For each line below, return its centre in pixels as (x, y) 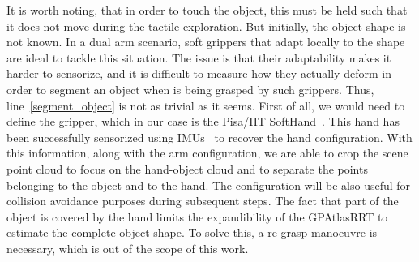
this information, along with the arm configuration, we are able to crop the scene (207, 153)
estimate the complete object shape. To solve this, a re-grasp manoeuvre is (192, 232)
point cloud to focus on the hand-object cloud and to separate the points (187, 168)
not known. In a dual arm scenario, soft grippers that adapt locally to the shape (206, 42)
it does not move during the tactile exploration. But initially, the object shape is (206, 26)
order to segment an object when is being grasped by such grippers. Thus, (190, 89)
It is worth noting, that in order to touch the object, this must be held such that (207, 10)
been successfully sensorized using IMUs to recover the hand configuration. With (209, 137)
